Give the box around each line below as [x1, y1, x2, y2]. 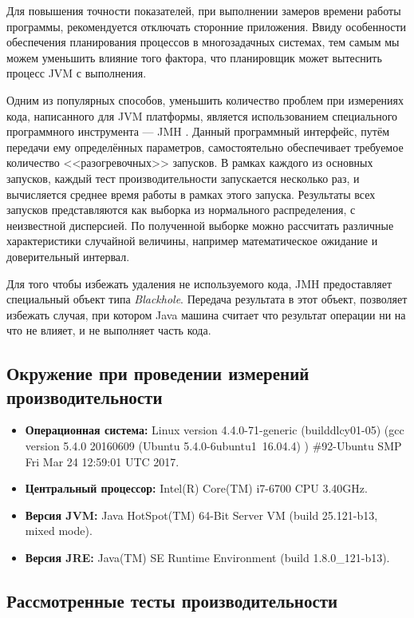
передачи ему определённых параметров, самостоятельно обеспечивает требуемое [6, 138, 404, 155]
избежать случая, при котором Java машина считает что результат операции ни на [6, 306, 406, 323]
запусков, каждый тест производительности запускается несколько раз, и [6, 169, 360, 186]
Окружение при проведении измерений [6, 361, 310, 386]
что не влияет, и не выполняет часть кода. [6, 322, 211, 339]
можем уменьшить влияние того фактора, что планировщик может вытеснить [6, 49, 382, 65]
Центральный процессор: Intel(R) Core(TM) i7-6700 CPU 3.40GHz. [25, 480, 368, 497]
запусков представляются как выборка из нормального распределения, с [6, 201, 356, 218]
